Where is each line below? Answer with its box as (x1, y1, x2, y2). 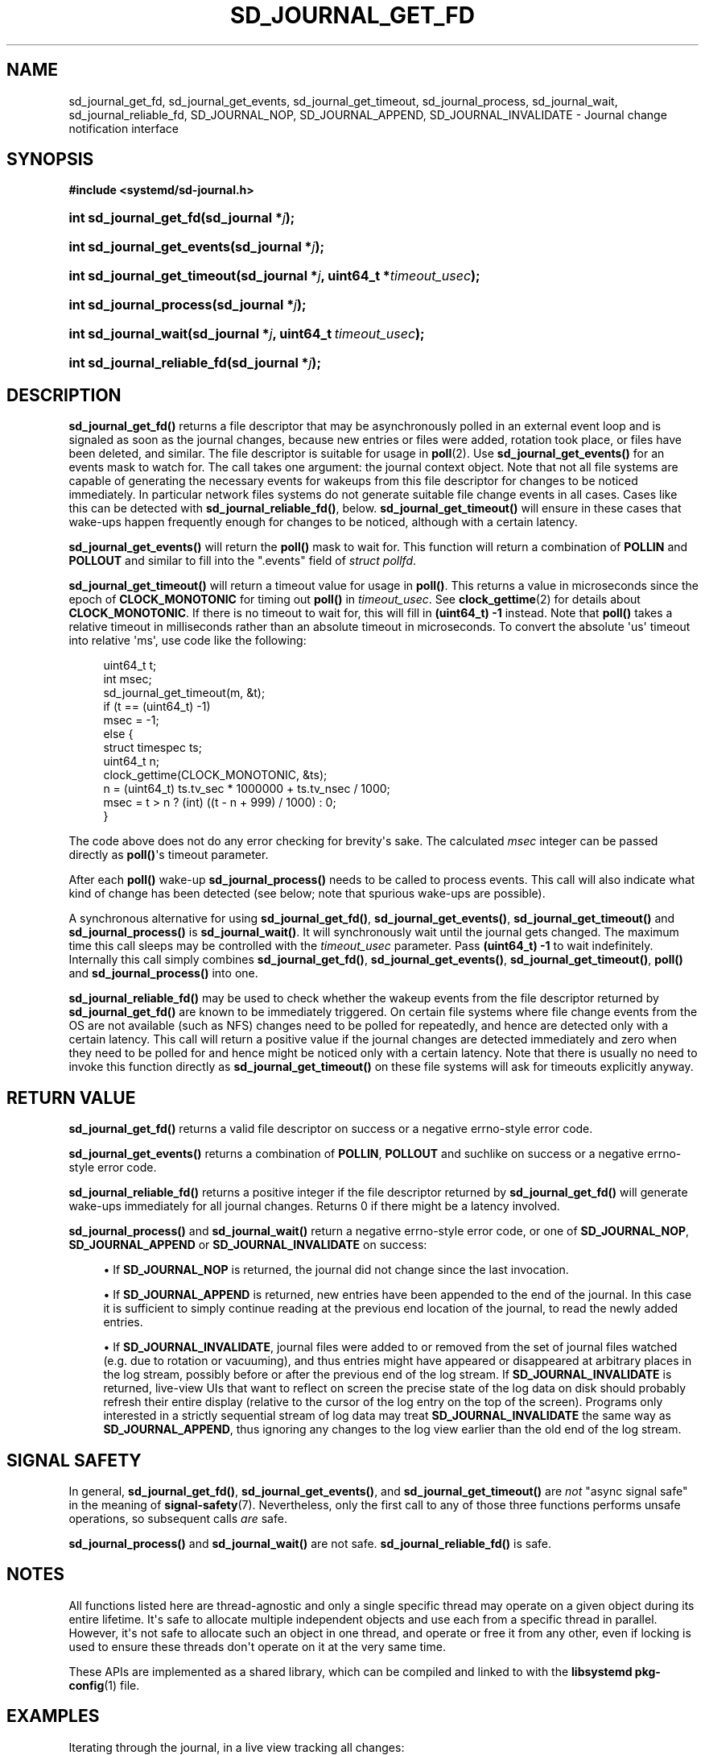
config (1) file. (68, 1678, 140, 1692)
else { (103, 727, 134, 741)
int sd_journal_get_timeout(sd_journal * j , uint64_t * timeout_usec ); (68, 268, 480, 284)
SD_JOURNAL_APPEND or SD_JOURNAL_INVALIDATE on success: (68, 1238, 427, 1252)
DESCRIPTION (6, 384, 122, 405)
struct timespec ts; (103, 741, 202, 755)
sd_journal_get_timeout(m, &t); (103, 686, 266, 700)
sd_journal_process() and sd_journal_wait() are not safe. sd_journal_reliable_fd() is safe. (68, 1536, 551, 1550)
